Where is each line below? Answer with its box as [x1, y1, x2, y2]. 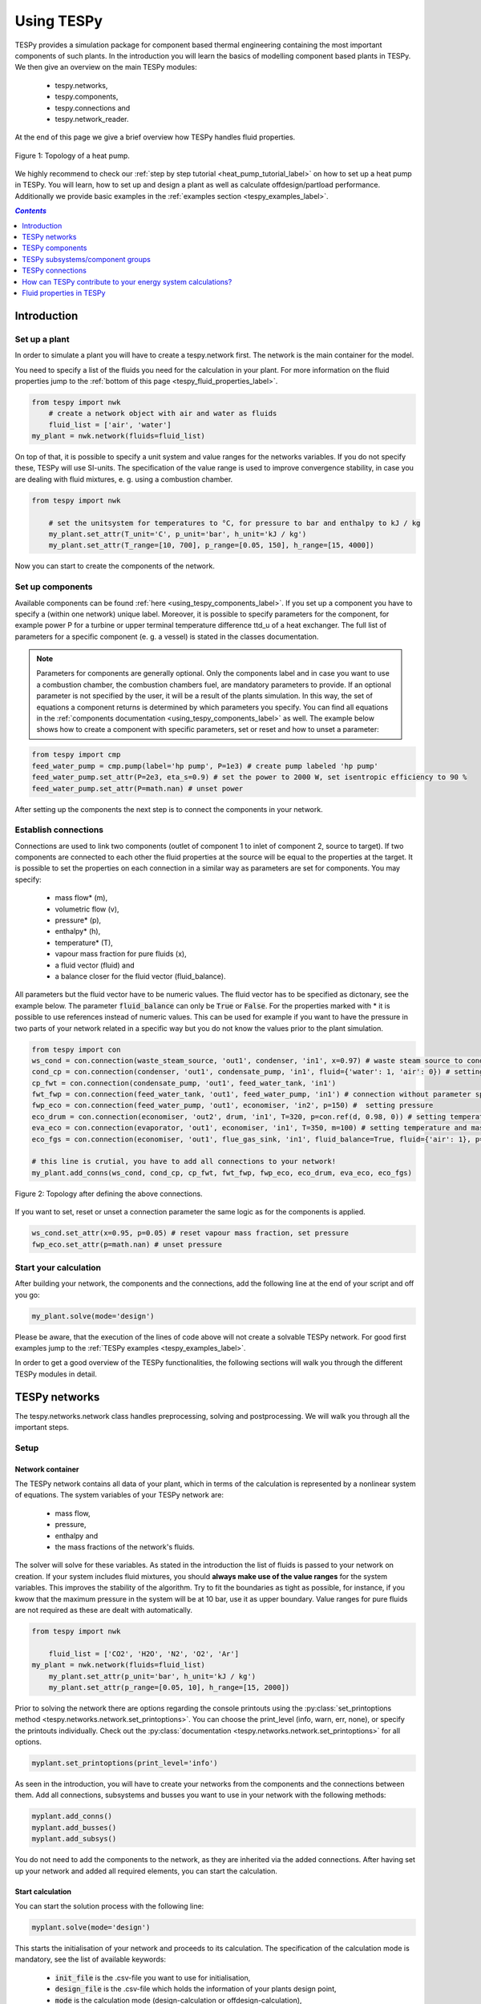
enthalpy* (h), [55, 927, 101, 936]
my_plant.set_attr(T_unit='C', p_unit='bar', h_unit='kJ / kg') [48, 529, 307, 539]
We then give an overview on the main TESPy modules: [14, 63, 198, 72]
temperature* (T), [55, 938, 114, 947]
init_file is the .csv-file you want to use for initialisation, [55, 1973, 251, 1982]
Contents [14, 206, 47, 216]
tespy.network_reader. [55, 114, 129, 123]
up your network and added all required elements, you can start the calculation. [14, 1866, 278, 1876]
